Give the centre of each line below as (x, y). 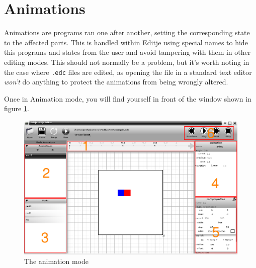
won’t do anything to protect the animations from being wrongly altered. (116, 82)
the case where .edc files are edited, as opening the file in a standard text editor (128, 72)
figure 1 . (17, 108)
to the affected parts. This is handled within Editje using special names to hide (126, 42)
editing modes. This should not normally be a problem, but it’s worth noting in (127, 62)
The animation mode (56, 261)
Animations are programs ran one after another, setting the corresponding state (127, 32)
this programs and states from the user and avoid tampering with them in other (127, 52)
